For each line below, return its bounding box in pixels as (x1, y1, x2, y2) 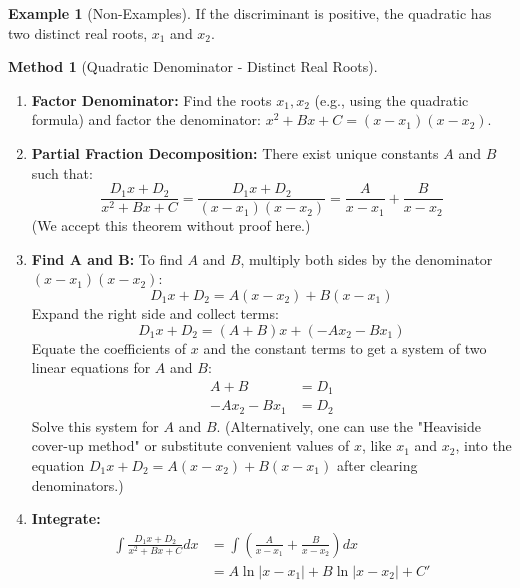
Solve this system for (31, 415, 159, 436)
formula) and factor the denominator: (31, 109, 262, 130)
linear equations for (31, 357, 151, 378)
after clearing (336, 454, 418, 475)
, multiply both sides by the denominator (240, 248, 493, 269)
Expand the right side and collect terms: (31, 303, 279, 323)
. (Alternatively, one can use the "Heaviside (216, 415, 481, 436)
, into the (455, 435, 512, 456)
